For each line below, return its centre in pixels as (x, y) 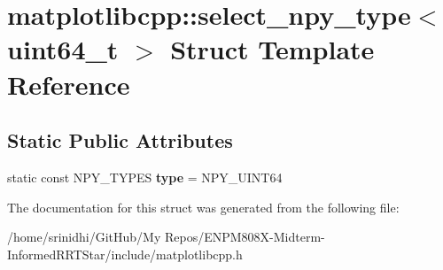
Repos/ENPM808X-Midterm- (245, 237)
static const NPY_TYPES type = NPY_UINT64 (145, 177)
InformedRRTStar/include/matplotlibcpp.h (125, 254)
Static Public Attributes (120, 140)
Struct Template (272, 49)
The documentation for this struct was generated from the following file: (203, 207)
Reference (69, 84)
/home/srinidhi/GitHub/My (84, 237)
